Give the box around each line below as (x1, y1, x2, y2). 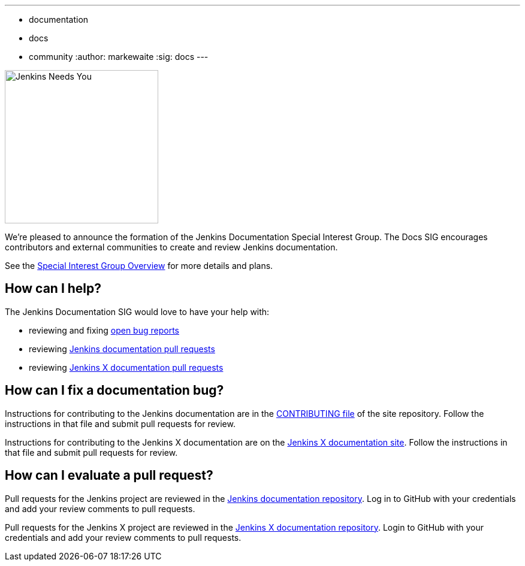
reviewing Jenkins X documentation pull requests (29, 362, 224, 373)
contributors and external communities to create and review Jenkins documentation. (5, 242, 338, 252)
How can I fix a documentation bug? (5, 383, 224, 398)
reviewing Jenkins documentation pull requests (29, 343, 215, 354)
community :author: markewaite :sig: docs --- (29, 52, 209, 62)
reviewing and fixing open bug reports (29, 325, 179, 335)
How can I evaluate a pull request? (5, 468, 213, 483)
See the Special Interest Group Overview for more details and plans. (5, 261, 273, 271)
